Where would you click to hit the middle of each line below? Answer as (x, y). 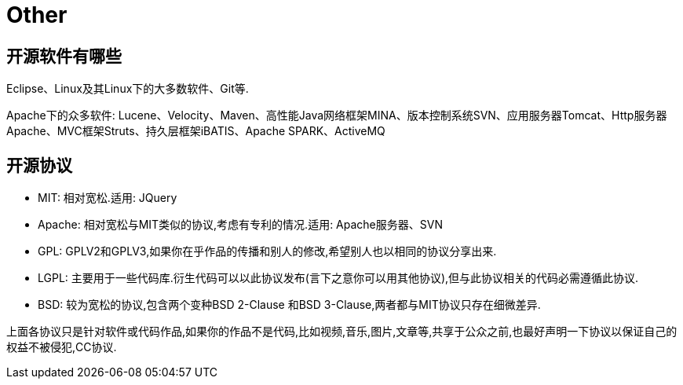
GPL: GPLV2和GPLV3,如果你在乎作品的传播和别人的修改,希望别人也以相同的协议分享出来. (267, 251)
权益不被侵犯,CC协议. (62, 347)
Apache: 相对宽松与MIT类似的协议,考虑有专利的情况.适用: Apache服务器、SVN (240, 225)
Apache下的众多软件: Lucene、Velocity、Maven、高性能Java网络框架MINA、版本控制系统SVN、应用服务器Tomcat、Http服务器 (337, 115)
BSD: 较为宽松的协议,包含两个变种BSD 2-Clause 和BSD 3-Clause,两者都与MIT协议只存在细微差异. (289, 305)
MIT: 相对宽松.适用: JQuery (108, 198)
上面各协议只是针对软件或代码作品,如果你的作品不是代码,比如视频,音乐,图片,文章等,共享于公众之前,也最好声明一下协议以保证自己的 (342, 332)
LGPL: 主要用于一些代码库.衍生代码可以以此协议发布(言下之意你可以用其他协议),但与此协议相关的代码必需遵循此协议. (338, 278)
